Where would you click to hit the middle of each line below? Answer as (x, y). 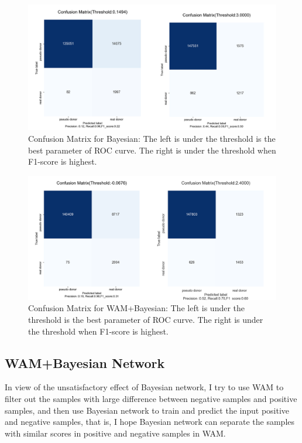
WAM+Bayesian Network (85, 362)
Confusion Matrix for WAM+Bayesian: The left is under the (137, 308)
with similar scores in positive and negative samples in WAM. (115, 433)
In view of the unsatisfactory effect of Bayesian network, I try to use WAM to (144, 387)
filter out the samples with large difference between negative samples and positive (151, 399)
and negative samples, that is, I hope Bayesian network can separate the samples (150, 422)
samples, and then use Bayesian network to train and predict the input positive (147, 410)
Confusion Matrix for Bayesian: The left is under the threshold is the (152, 139)
